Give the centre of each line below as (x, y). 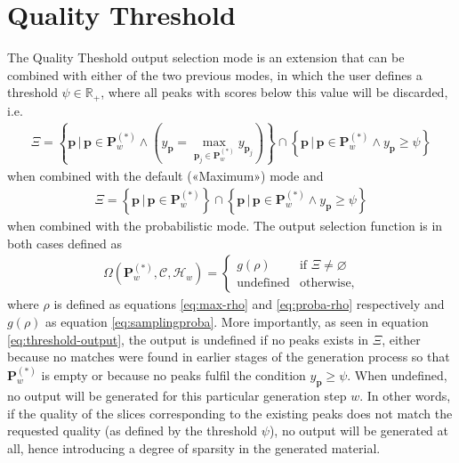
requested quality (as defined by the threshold (133, 431)
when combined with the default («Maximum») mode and (165, 175)
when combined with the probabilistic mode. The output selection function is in (225, 226)
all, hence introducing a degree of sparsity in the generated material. (194, 447)
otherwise (325, 283)
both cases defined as (64, 243)
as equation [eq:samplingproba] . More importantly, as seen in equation (237, 321)
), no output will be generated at (359, 431)
